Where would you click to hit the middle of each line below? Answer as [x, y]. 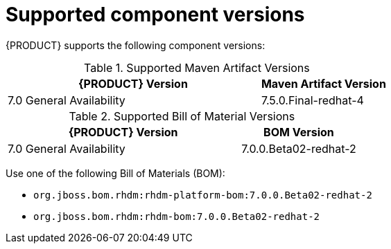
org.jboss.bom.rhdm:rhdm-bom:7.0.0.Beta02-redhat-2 [177, 216]
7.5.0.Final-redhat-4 [312, 100]
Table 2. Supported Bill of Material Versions [182, 116]
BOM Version [299, 132]
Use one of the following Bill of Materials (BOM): [115, 173]
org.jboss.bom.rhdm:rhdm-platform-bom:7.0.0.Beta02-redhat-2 [203, 195]
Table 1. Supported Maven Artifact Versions [197, 67]
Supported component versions [155, 15]
